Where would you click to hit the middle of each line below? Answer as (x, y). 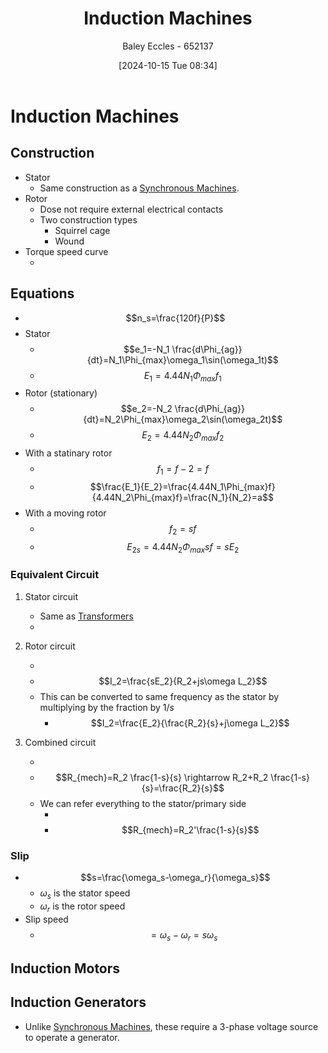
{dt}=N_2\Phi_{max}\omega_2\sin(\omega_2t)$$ (183, 419)
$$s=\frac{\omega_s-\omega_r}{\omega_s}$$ (175, 878)
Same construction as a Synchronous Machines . (139, 188)
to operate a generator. (72, 1037)
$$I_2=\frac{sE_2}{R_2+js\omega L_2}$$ (183, 681)
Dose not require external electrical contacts (131, 209)
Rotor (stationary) (61, 393)
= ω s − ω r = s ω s (184, 935)
